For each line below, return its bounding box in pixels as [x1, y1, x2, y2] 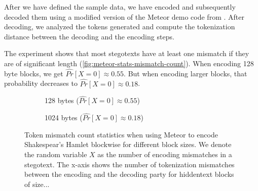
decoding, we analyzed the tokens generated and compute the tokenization [4, 21, 235, 32]
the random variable [24, 149, 87, 159]
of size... [24, 178, 50, 189]
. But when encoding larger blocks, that [124, 68, 247, 78]
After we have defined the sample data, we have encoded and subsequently [4, 2, 236, 12]
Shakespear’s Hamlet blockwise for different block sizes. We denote [24, 139, 232, 150]
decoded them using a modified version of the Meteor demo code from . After [4, 11, 244, 22]
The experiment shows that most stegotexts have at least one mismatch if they [4, 48, 249, 59]
